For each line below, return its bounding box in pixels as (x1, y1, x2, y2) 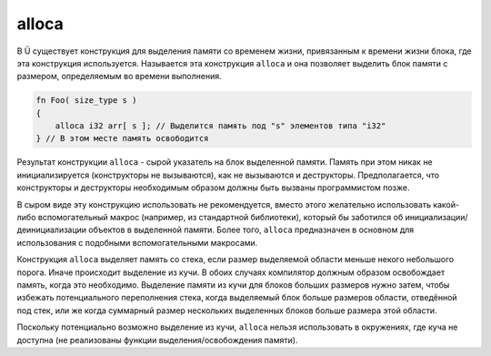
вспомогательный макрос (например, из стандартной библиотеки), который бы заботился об (37, 212, 404, 223)
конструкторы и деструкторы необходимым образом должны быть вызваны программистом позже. (16, 182, 410, 193)
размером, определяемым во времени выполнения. (16, 71, 222, 82)
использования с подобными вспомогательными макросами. (16, 237, 258, 248)
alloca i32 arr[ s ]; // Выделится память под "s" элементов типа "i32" (55, 121, 386, 131)
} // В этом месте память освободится (35, 133, 209, 144)
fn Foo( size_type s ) (35, 96, 137, 106)
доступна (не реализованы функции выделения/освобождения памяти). (16, 334, 298, 345)
